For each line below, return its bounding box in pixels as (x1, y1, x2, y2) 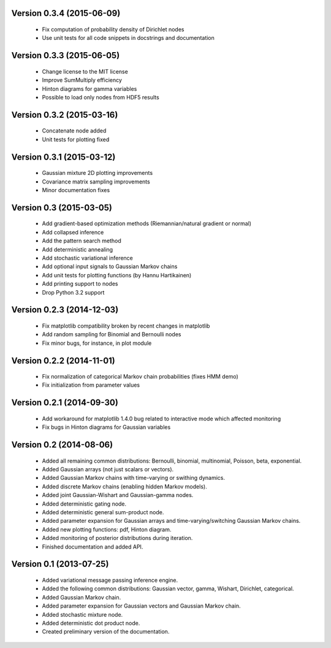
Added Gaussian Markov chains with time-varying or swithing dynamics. (42, 474, 226, 482)
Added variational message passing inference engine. (42, 577, 178, 584)
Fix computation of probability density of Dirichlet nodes (42, 26, 185, 33)
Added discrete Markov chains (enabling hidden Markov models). (42, 482, 208, 490)
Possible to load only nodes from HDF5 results (42, 93, 159, 101)
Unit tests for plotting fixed (42, 136, 110, 143)
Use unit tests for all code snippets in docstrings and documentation (42, 34, 215, 42)
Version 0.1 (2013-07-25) (11, 559, 109, 569)
